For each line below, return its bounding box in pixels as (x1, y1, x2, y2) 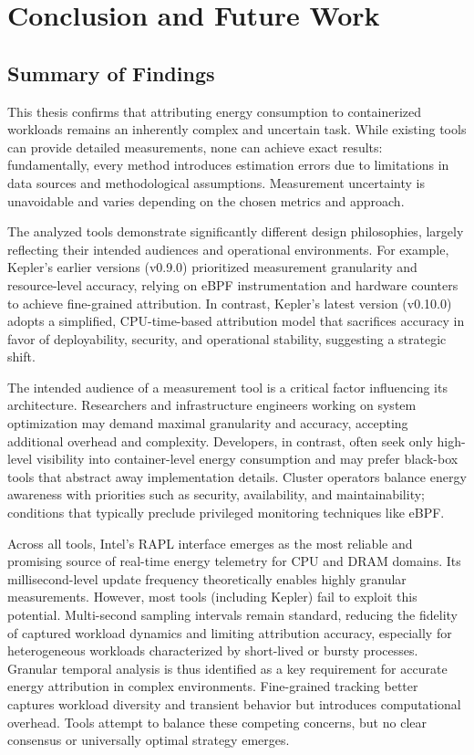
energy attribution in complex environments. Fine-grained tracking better (7, 676, 418, 696)
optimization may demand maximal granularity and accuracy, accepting (7, 414, 408, 433)
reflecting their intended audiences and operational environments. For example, (7, 239, 449, 258)
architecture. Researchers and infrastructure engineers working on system (7, 395, 417, 414)
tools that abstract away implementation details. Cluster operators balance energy (7, 467, 467, 486)
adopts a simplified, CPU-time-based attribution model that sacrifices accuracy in (7, 311, 465, 330)
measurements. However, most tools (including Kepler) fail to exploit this (7, 587, 417, 606)
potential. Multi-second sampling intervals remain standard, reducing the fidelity (7, 605, 459, 624)
